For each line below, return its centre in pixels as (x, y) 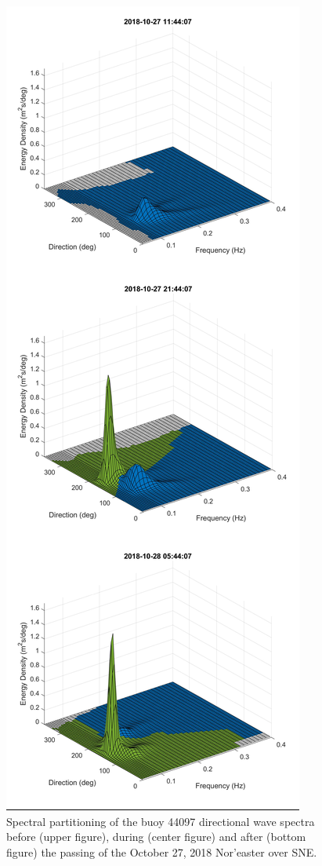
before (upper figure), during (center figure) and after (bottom (156, 837)
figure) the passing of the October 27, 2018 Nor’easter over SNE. (162, 851)
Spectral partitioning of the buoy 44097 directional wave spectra (161, 821)
